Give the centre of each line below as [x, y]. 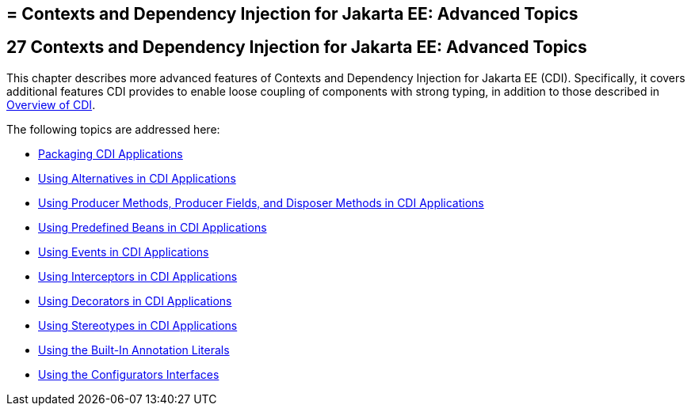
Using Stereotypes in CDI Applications [138, 325]
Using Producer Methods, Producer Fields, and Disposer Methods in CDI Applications [261, 202]
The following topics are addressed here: [113, 129]
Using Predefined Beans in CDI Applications [153, 227]
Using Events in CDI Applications [124, 251]
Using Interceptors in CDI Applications [138, 276]
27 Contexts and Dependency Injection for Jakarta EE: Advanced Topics [297, 47]
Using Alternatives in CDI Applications [137, 178]
